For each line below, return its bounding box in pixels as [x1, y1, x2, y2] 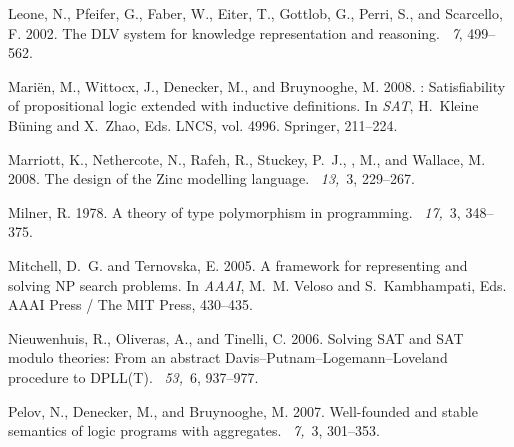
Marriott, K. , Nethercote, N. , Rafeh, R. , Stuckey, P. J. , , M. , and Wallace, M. [8, 148, 486, 169]
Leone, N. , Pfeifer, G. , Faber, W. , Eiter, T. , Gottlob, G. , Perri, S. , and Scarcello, [8, 3, 503, 23]
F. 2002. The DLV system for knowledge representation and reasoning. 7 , [8, 22, 463, 43]
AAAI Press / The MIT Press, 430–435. [8, 294, 253, 315]
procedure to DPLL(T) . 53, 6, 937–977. [8, 366, 259, 387]
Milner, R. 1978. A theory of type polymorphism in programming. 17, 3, [8, 201, 461, 222]
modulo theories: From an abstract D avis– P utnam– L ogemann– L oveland [8, 347, 448, 368]
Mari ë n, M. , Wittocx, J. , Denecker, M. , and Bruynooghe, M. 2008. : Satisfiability [8, 75, 506, 96]
